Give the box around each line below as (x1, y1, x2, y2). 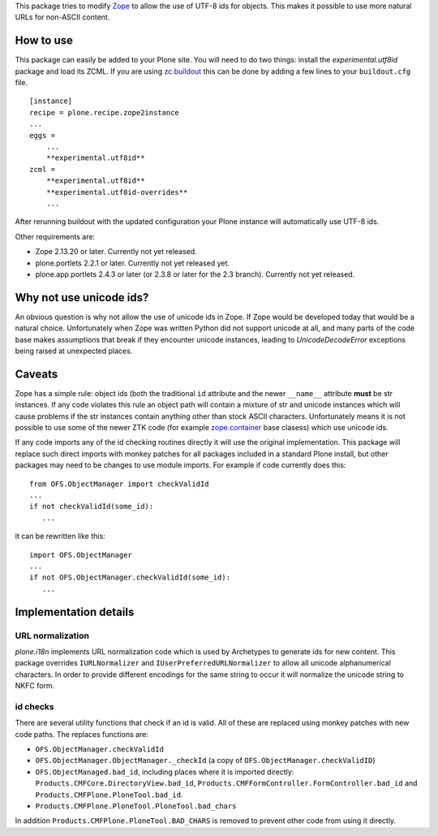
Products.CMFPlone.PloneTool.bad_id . (35, 790, 183, 799)
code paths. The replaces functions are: (15, 729, 149, 739)
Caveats (15, 367, 58, 381)
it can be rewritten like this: (15, 532, 105, 541)
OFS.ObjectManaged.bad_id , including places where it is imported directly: (35, 767, 294, 777)
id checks (15, 700, 54, 712)
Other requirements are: (15, 231, 96, 241)
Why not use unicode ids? (15, 291, 149, 304)
